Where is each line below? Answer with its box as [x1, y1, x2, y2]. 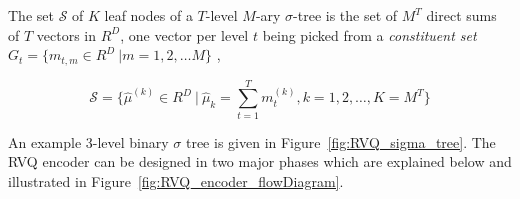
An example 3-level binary [8, 131, 169, 152]
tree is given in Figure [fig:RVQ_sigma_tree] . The [185, 131, 496, 152]
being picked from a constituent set [262, 24, 477, 45]
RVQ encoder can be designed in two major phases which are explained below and [8, 151, 512, 172]
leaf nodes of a [104, 5, 193, 25]
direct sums [426, 5, 497, 25]
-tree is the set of [293, 5, 398, 25]
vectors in [36, 24, 97, 45]
